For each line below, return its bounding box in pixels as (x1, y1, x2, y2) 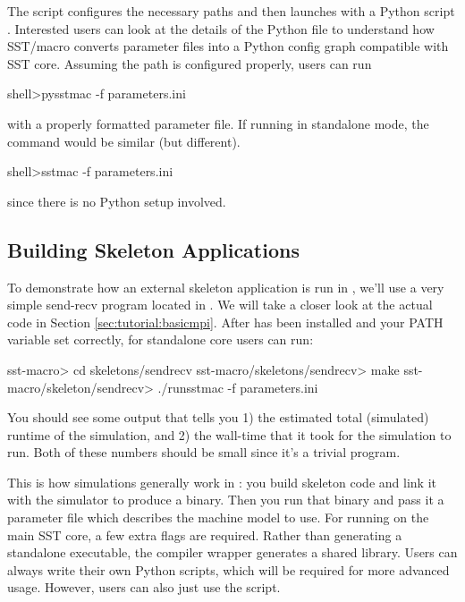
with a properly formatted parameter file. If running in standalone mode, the (7, 114, 429, 132)
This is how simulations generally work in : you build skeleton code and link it (7, 472, 436, 491)
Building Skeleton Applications (7, 235, 300, 263)
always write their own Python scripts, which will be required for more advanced (7, 560, 450, 579)
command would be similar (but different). (7, 131, 241, 150)
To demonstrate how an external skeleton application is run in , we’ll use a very (7, 277, 444, 296)
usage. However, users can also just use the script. (7, 578, 281, 597)
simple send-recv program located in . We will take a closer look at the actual (7, 295, 433, 314)
